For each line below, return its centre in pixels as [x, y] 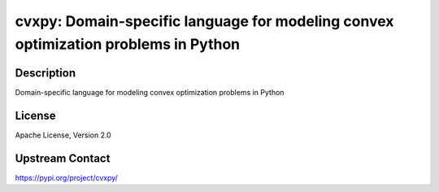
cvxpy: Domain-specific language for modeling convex [204, 21]
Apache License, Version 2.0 [63, 135]
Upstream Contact [63, 158]
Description [46, 73]
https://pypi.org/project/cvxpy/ [66, 177]
